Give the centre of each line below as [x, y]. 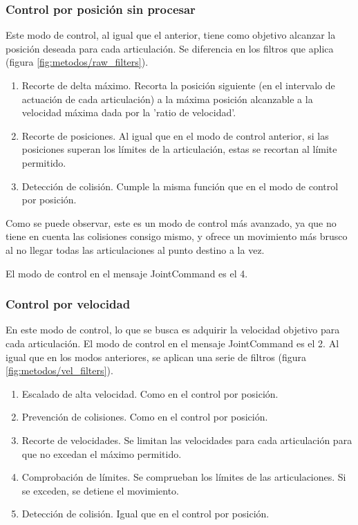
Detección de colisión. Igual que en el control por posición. [145, 514]
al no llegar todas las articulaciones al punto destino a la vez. [135, 249]
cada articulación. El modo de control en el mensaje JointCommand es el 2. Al [172, 343]
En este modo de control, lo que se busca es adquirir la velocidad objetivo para [173, 330]
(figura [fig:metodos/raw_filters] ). [77, 62]
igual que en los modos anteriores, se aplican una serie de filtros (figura [156, 357]
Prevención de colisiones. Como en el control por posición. [145, 417]
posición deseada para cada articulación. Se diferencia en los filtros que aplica [170, 48]
